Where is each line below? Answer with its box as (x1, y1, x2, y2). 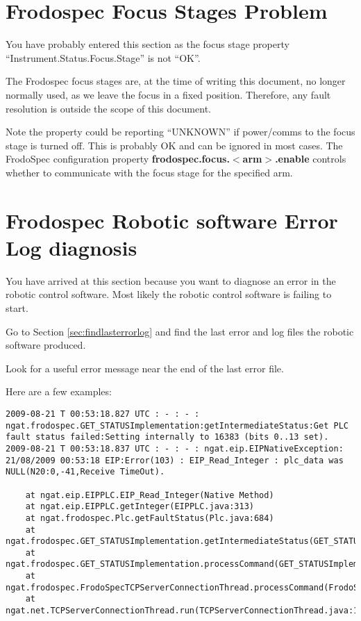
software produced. (6, 338, 86, 352)
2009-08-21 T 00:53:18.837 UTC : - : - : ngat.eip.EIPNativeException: (6, 443, 344, 454)
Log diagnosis (6, 233, 137, 261)
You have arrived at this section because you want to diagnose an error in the (6, 273, 336, 288)
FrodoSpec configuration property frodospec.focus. (6, 151, 230, 166)
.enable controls (275, 151, 346, 166)
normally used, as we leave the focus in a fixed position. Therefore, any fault (6, 87, 331, 101)
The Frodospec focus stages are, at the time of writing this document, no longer (6, 74, 346, 88)
